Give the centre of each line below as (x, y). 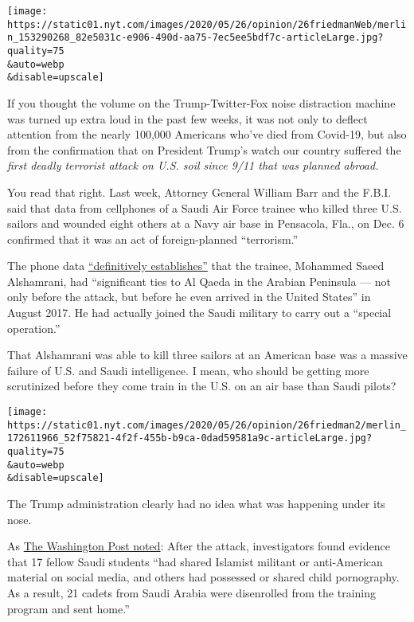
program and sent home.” (68, 608)
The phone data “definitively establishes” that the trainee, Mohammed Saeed (196, 266)
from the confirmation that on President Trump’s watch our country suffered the (204, 149)
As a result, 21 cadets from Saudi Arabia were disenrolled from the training (191, 592)
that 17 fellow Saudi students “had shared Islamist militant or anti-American (195, 561)
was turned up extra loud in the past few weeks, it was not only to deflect (187, 118)
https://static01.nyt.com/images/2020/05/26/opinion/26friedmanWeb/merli (207, 24)
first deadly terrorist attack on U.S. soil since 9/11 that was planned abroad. (193, 165)
